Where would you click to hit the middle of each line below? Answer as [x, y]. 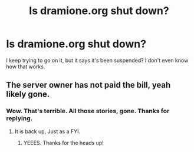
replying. [19, 118]
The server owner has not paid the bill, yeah [88, 85]
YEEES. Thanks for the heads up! [64, 143]
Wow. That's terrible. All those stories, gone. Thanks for [88, 111]
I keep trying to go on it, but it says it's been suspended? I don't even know [97, 60]
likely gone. [28, 95]
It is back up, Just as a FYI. [47, 131]
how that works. [26, 67]
